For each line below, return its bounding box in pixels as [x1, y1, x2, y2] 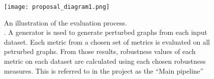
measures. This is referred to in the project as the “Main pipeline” [4, 65, 204, 76]
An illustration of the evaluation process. [4, 17, 127, 27]
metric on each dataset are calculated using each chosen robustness [4, 56, 206, 66]
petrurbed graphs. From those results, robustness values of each [4, 46, 196, 56]
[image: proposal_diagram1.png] [4, 3, 110, 10]
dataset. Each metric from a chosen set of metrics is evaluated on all [4, 36, 210, 47]
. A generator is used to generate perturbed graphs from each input [4, 27, 208, 37]
